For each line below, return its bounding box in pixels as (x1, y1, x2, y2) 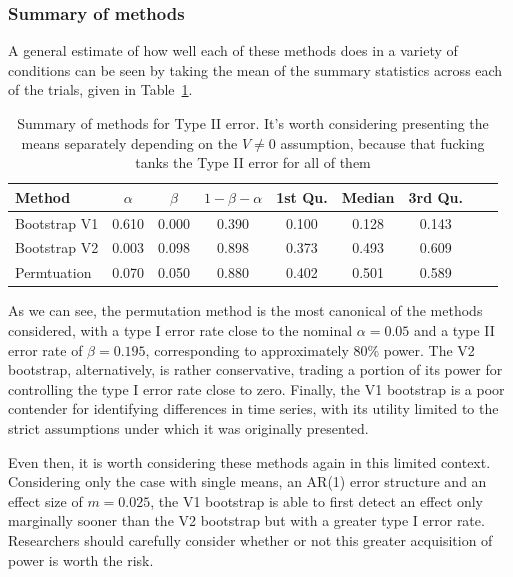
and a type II (413, 320, 495, 340)
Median (341, 186, 395, 207)
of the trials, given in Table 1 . (8, 79, 193, 100)
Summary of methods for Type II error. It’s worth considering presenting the (17, 113, 489, 133)
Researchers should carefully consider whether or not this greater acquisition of (8, 529, 493, 550)
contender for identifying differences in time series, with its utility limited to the (8, 398, 499, 419)
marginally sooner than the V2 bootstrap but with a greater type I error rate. (8, 510, 485, 531)
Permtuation (15, 262, 92, 283)
